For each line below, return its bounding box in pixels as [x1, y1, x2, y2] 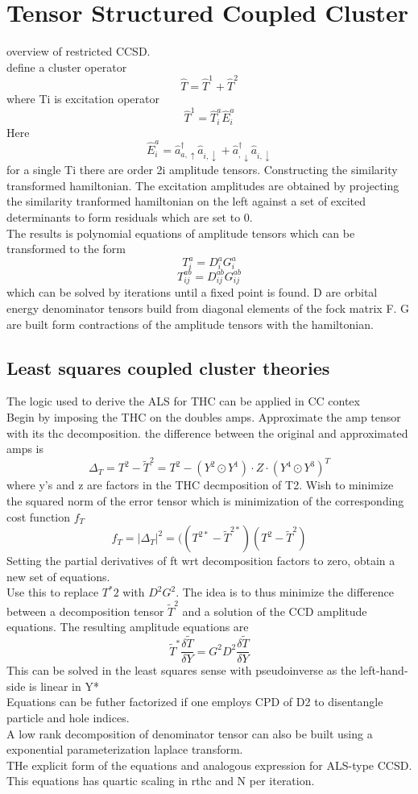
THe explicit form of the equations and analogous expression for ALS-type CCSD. [6, 756, 412, 773]
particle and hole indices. [6, 709, 130, 725]
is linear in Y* [29, 677, 99, 694]
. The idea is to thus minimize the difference [176, 584, 395, 601]
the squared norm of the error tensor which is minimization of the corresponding [6, 493, 404, 509]
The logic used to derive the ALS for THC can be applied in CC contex [6, 393, 360, 409]
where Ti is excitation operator [6, 90, 159, 107]
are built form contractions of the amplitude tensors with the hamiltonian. [6, 315, 374, 332]
